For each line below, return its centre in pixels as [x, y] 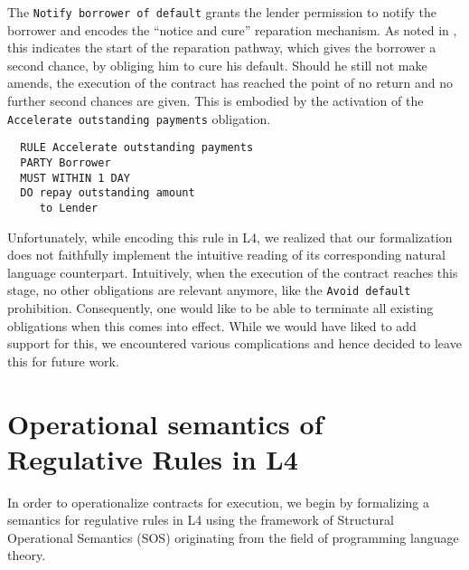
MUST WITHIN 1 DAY [75, 178]
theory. [27, 555]
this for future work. [63, 361]
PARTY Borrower [66, 162]
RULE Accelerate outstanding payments [137, 148]
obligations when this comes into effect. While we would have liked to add [212, 325]
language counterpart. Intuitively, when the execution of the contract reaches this [233, 272]
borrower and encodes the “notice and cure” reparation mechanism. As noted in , [232, 29]
